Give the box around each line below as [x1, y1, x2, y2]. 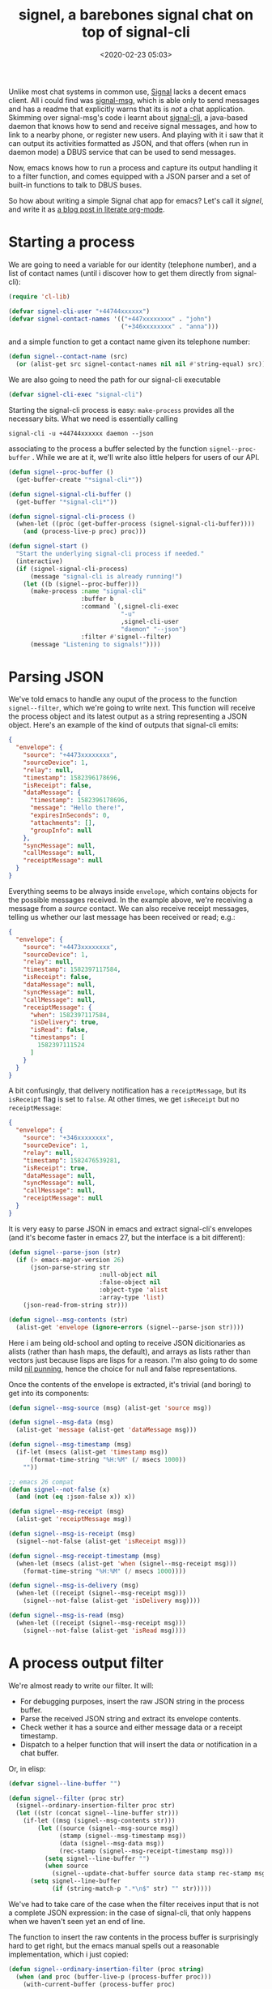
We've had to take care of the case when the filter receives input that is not [8, 1899, 259, 1909]
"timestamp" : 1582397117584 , [23, 965, 121, 974]
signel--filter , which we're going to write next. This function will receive [8, 703, 256, 713]
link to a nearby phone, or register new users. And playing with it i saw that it [8, 130, 264, 140]
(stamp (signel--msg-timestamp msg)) [59, 1832, 186, 1840]
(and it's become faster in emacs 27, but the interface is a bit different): [8, 1232, 245, 1242]
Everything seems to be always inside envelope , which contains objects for [8, 886, 257, 896]
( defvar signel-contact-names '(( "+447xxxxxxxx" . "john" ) [8, 315, 212, 323]
